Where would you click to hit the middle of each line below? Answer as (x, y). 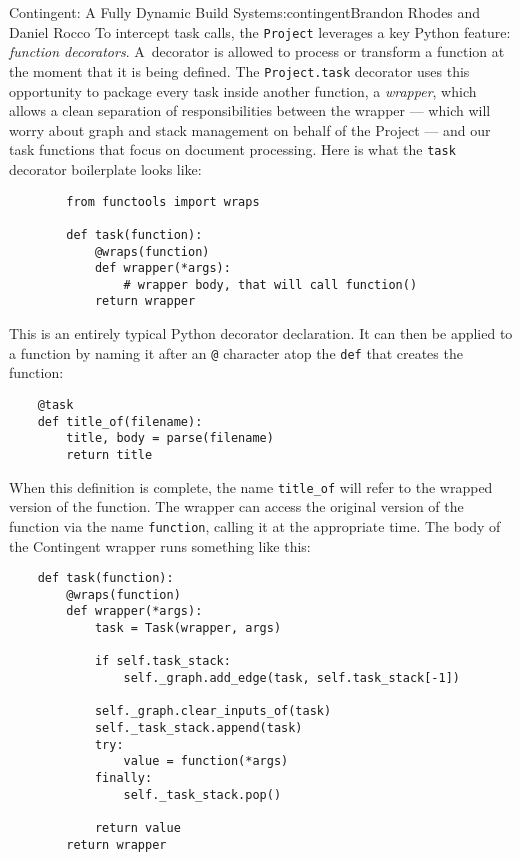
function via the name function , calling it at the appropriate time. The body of (255, 525)
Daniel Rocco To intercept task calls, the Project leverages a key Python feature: (260, 31)
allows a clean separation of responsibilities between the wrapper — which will (250, 110)
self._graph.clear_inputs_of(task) (213, 711)
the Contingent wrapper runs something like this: (160, 545)
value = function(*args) (206, 761)
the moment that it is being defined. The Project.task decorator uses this (239, 70)
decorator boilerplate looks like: (105, 168)
